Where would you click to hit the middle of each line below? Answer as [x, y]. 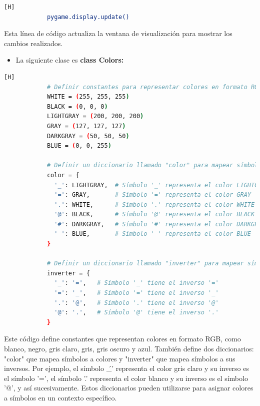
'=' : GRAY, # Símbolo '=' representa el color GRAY [153, 195]
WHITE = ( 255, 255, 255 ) [88, 97]
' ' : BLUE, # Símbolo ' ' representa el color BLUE [153, 234]
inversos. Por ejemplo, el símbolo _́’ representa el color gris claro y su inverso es [126, 368]
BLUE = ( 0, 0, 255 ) [79, 146]
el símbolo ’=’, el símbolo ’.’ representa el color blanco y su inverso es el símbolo [126, 378]
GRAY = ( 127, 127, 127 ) [86, 126]
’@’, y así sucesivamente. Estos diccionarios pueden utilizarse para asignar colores [129, 388]
